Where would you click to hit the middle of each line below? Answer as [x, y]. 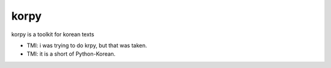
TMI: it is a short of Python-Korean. [71, 54]
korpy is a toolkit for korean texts [53, 34]
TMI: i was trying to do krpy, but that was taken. [87, 45]
